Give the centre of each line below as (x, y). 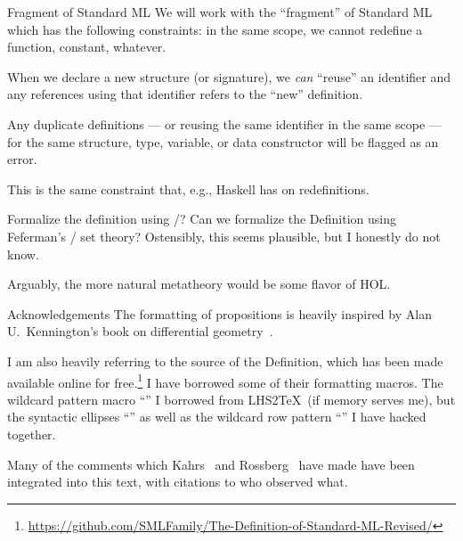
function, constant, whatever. (87, 47)
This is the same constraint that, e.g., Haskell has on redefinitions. (188, 189)
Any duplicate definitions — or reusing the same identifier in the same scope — (224, 123)
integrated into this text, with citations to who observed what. (178, 482)
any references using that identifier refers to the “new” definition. (185, 94)
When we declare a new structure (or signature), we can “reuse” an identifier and (229, 76)
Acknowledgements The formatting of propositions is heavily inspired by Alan (219, 313)
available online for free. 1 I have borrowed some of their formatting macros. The (225, 381)
